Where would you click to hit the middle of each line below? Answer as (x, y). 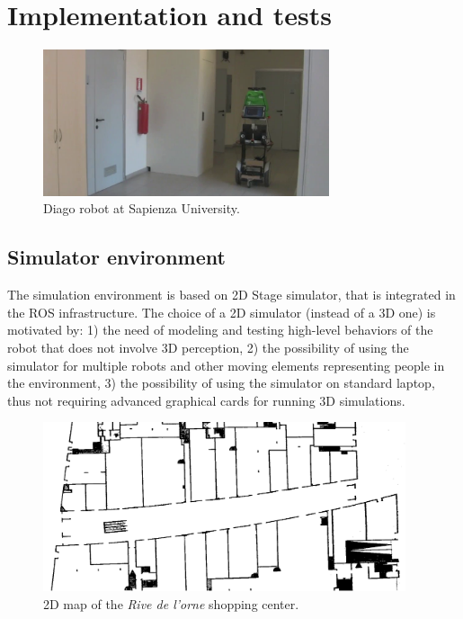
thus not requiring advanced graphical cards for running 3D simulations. (206, 400)
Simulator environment (116, 257)
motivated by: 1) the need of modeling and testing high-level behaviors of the (220, 330)
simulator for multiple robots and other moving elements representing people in (226, 365)
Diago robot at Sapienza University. (142, 208)
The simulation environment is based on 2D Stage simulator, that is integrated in (231, 295)
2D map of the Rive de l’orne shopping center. (171, 603)
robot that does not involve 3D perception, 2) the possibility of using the (208, 348)
